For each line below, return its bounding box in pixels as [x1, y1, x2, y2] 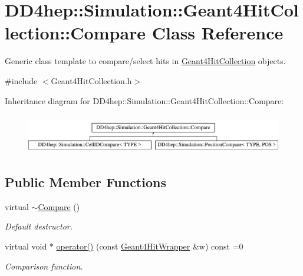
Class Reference [151, 21, 284, 45]
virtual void [5, 240, 47, 252]
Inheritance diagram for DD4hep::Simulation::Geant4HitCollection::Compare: [5, 94, 284, 107]
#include [5, 74, 38, 87]
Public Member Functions [5, 173, 166, 191]
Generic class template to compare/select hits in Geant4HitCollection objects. [5, 55, 286, 67]
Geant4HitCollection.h [51, 74, 132, 87]
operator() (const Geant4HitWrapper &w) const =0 [56, 240, 243, 252]
